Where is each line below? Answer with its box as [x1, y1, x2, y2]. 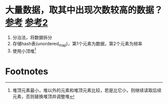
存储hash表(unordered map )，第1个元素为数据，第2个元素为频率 [12, 40, 142, 48]
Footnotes [5, 66, 48, 77]
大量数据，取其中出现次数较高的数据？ [5, 4, 163, 16]
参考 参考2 [5, 17, 48, 28]
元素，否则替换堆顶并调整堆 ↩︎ [12, 94, 75, 100]
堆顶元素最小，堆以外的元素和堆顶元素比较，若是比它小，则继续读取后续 [12, 88, 161, 94]
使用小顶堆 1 [12, 47, 36, 54]
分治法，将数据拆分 [12, 34, 52, 40]
